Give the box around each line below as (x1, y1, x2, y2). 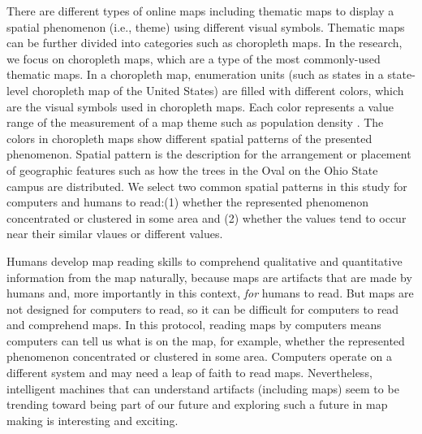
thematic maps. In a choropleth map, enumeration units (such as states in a (6, 66, 384, 83)
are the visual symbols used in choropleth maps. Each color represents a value (6, 98, 394, 115)
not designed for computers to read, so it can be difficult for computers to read (6, 300, 399, 317)
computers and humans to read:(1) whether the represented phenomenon (6, 193, 369, 210)
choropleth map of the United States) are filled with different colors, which (32, 81, 404, 98)
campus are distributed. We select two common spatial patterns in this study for (6, 177, 407, 194)
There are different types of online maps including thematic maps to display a (6, 2, 394, 19)
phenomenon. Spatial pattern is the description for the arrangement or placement (6, 145, 411, 163)
